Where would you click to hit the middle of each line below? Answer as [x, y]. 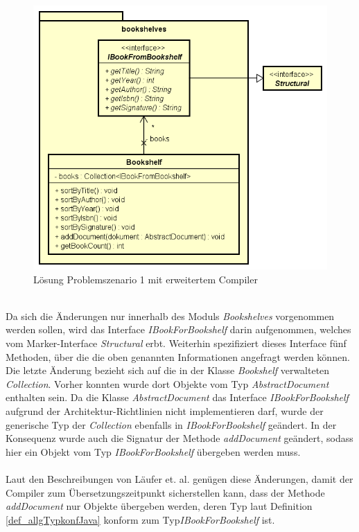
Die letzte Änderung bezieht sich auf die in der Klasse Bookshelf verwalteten [168, 370]
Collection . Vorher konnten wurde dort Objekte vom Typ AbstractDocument [167, 383]
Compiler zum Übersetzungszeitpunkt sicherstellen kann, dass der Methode [165, 492]
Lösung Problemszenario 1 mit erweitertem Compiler [146, 279]
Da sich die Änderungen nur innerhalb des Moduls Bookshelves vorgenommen [170, 316]
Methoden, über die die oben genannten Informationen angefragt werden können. [178, 356]
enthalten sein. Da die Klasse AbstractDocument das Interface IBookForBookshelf [177, 397]
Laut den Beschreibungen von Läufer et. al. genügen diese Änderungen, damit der [179, 478]
